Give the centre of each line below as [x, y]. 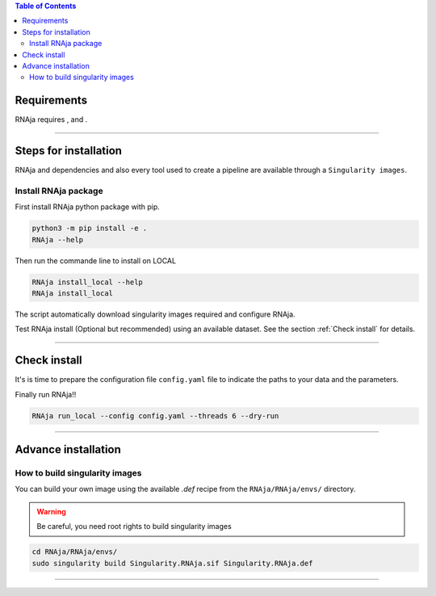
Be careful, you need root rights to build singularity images [134, 527]
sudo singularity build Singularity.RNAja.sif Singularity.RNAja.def [172, 563]
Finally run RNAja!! [46, 394]
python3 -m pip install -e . [90, 229]
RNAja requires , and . [51, 120]
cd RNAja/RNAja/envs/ [75, 552]
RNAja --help [58, 239]
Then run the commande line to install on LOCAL [96, 260]
